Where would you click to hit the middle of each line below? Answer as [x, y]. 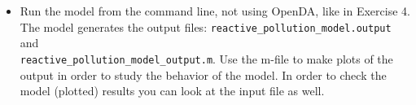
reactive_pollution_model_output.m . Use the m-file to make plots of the [206, 58]
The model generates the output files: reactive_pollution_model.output [206, 26]
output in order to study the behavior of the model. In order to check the [203, 74]
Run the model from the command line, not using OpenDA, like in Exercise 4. [215, 11]
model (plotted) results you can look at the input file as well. [172, 91]
